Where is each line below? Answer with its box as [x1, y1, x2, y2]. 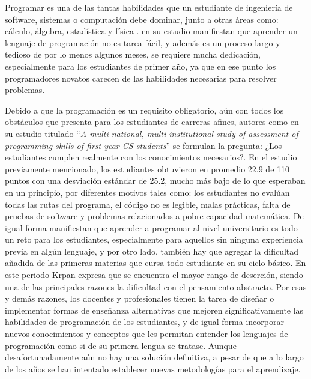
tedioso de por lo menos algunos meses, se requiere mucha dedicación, [5, 48, 261, 61]
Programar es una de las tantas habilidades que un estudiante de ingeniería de [5, 1, 293, 13]
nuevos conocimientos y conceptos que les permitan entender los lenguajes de [5, 327, 288, 340]
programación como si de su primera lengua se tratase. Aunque [5, 339, 237, 351]
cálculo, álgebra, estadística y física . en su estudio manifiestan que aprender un [5, 25, 298, 37]
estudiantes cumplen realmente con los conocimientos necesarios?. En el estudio [5, 151, 297, 163]
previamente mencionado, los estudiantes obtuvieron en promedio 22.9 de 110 [5, 162, 290, 175]
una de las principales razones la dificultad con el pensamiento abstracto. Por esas [5, 280, 307, 293]
